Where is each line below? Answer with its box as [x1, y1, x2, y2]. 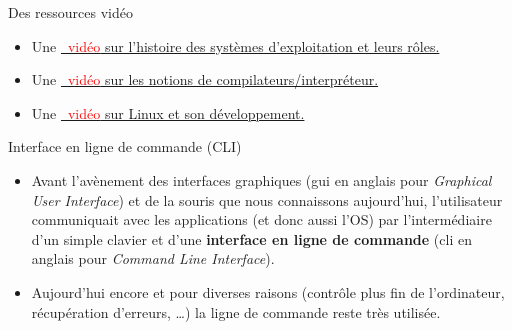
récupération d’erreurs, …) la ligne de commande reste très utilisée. [31, 301, 441, 322]
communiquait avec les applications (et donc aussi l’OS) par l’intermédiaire [31, 209, 492, 230]
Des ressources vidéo [8, 2, 133, 22]
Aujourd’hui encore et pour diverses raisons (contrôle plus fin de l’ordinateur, [31, 281, 505, 302]
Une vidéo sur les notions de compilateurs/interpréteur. [31, 69, 379, 90]
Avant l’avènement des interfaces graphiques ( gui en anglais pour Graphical [31, 169, 492, 190]
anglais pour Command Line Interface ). [31, 248, 275, 269]
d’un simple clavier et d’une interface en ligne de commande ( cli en [31, 228, 472, 249]
